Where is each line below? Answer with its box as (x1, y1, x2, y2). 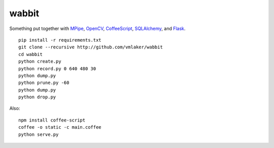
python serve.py (18, 131, 59, 137)
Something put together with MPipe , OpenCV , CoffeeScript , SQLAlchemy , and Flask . (9, 25, 186, 32)
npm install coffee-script (18, 117, 86, 123)
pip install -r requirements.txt (18, 37, 101, 43)
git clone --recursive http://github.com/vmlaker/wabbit (18, 44, 163, 50)
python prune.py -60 (18, 80, 70, 86)
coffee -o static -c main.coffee (18, 125, 101, 130)
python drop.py (18, 94, 56, 100)
